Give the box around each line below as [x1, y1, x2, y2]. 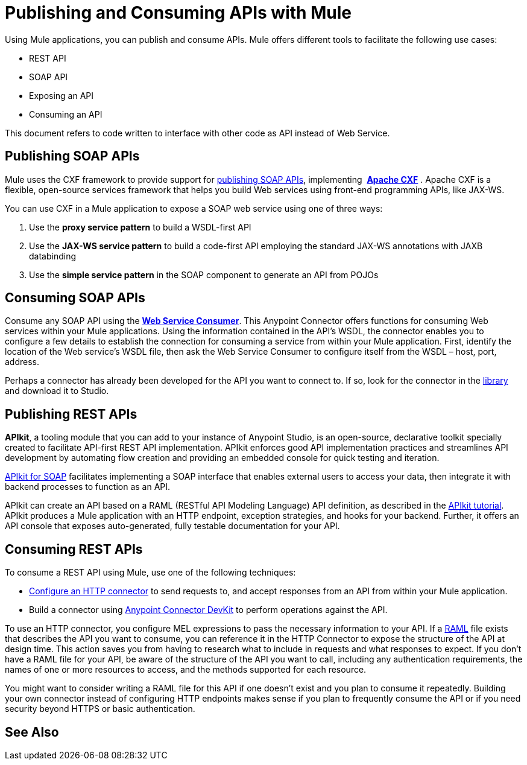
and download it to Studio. [5, 386, 109, 396]
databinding [29, 250, 76, 261]
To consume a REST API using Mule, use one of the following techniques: [5, 567, 296, 578]
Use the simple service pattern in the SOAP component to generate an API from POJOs [29, 269, 379, 280]
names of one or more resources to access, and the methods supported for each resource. [5, 664, 367, 675]
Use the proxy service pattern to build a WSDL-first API [29, 221, 251, 232]
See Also [5, 724, 59, 740]
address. [5, 357, 40, 367]
